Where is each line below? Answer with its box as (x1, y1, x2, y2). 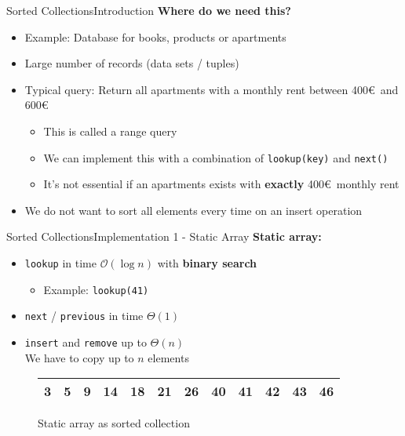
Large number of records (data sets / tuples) (24, 55, 239, 71)
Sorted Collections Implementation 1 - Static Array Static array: (6, 228, 322, 245)
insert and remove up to (24, 333, 147, 350)
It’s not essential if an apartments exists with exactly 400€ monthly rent (43, 176, 400, 192)
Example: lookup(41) (43, 281, 149, 297)
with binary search (157, 255, 257, 271)
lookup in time (24, 255, 97, 271)
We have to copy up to (24, 349, 134, 365)
